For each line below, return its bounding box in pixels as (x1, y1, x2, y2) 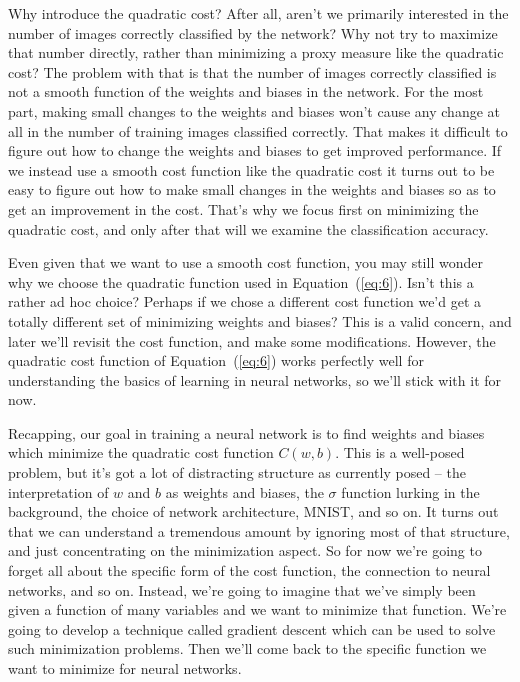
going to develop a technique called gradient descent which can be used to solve (8, 618, 496, 639)
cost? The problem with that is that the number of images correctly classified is (8, 61, 497, 82)
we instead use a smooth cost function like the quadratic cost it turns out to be (8, 159, 495, 180)
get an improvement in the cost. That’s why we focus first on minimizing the (8, 198, 479, 219)
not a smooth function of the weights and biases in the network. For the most (8, 81, 484, 102)
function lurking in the (341, 481, 480, 502)
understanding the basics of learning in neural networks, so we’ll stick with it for (8, 369, 502, 390)
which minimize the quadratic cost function (8, 442, 274, 463)
